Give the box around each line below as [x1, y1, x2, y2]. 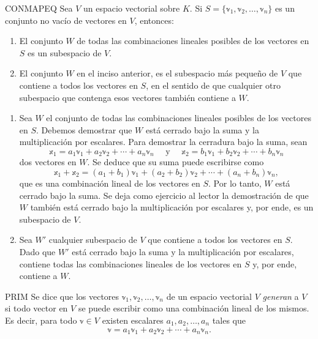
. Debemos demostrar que [36, 123, 132, 136]
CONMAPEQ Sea [5, 2, 73, 14]
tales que [212, 313, 246, 326]
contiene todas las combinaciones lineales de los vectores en [19, 257, 242, 270]
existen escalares [102, 313, 164, 326]
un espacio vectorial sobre [83, 2, 180, 14]
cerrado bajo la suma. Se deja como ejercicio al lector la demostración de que [19, 188, 309, 201]
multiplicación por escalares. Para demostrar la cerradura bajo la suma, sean [19, 135, 308, 148]
